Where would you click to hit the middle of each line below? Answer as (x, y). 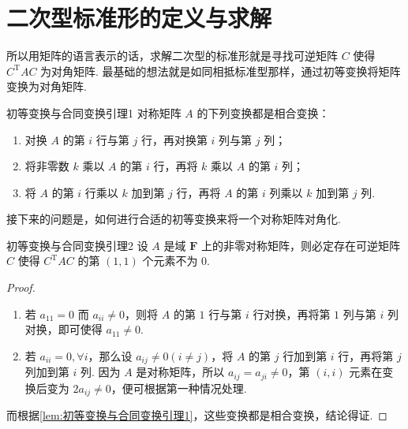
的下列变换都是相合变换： (263, 112)
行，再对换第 (174, 139)
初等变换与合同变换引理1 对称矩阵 (94, 112)
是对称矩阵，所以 (180, 372)
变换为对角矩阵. (47, 86)
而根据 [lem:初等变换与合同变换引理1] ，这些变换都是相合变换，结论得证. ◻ (197, 415)
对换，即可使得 (64, 329)
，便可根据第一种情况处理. (179, 388)
